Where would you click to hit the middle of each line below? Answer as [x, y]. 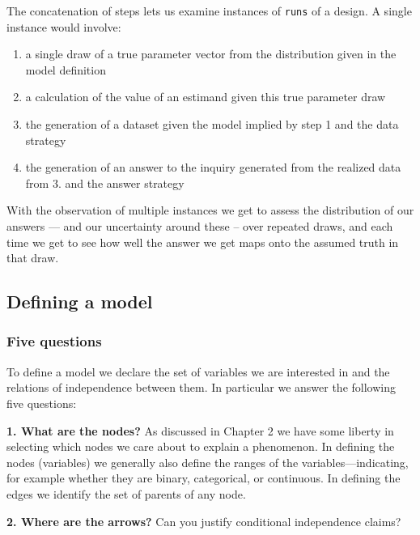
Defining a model [80, 301]
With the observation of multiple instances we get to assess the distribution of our [210, 210]
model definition [66, 69]
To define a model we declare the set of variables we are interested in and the [198, 371]
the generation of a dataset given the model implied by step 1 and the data [212, 124]
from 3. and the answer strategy [105, 183]
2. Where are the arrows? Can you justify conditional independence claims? [204, 521]
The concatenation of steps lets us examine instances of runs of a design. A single [209, 11]
